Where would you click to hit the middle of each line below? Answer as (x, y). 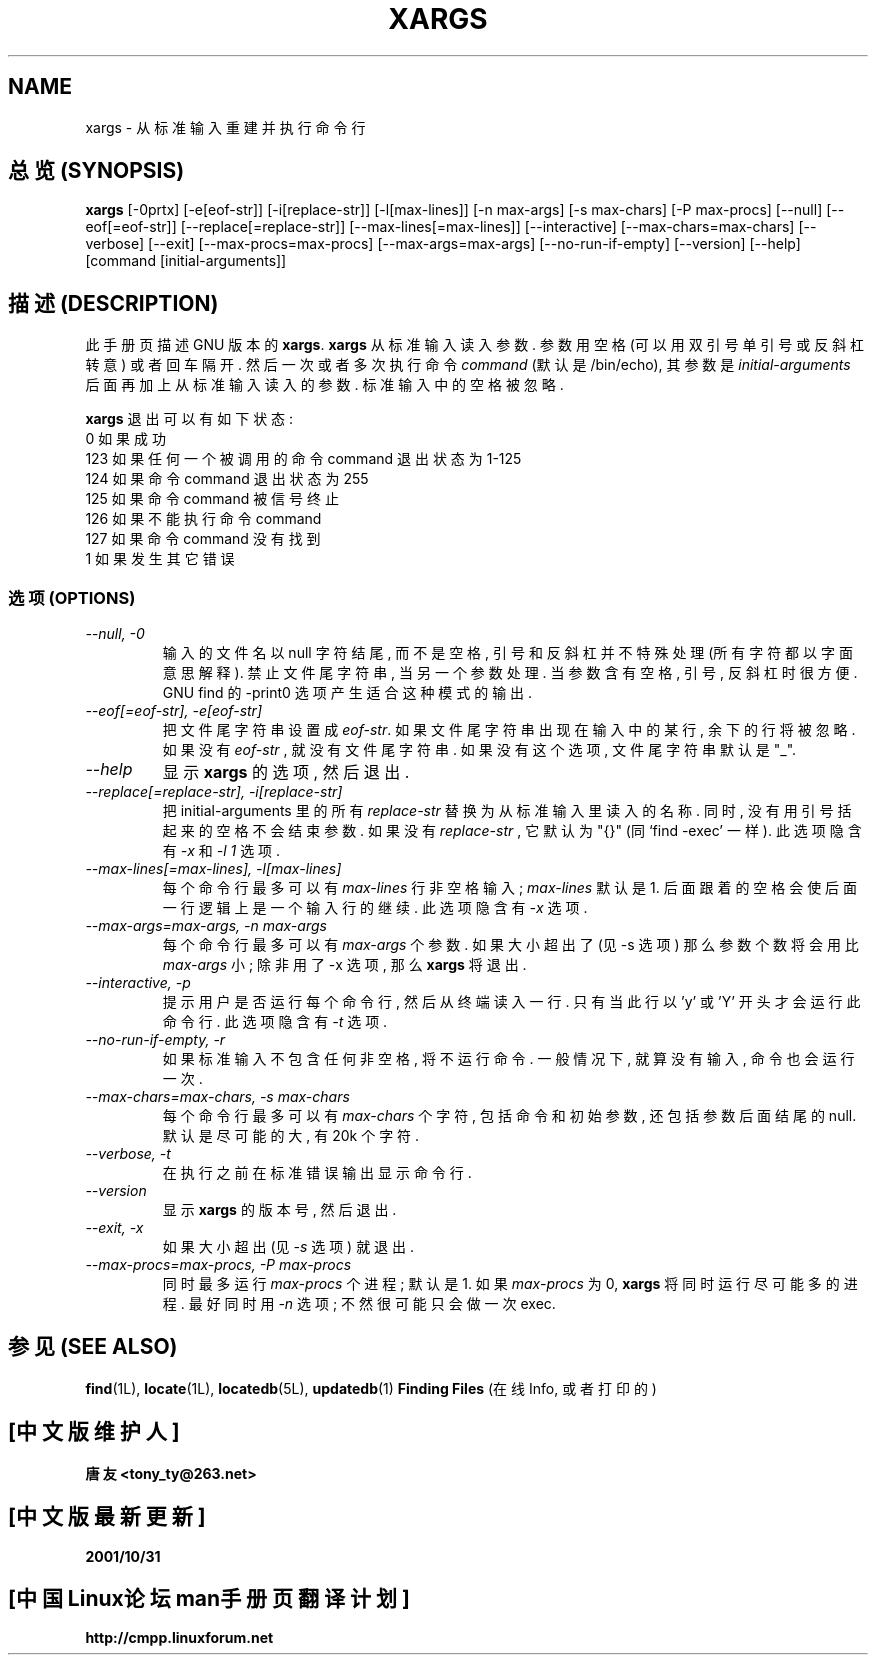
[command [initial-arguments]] (186, 261)
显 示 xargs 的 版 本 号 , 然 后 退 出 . (279, 1210)
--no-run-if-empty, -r (155, 1040)
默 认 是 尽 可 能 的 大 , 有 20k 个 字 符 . (291, 1136)
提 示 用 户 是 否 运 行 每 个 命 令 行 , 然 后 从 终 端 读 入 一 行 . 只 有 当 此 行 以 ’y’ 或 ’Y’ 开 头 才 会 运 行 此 (511, 1002)
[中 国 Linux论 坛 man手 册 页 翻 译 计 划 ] (209, 1598)
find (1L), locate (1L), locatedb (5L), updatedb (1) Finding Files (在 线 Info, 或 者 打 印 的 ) (371, 1388)
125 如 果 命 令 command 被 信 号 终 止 (212, 499)
